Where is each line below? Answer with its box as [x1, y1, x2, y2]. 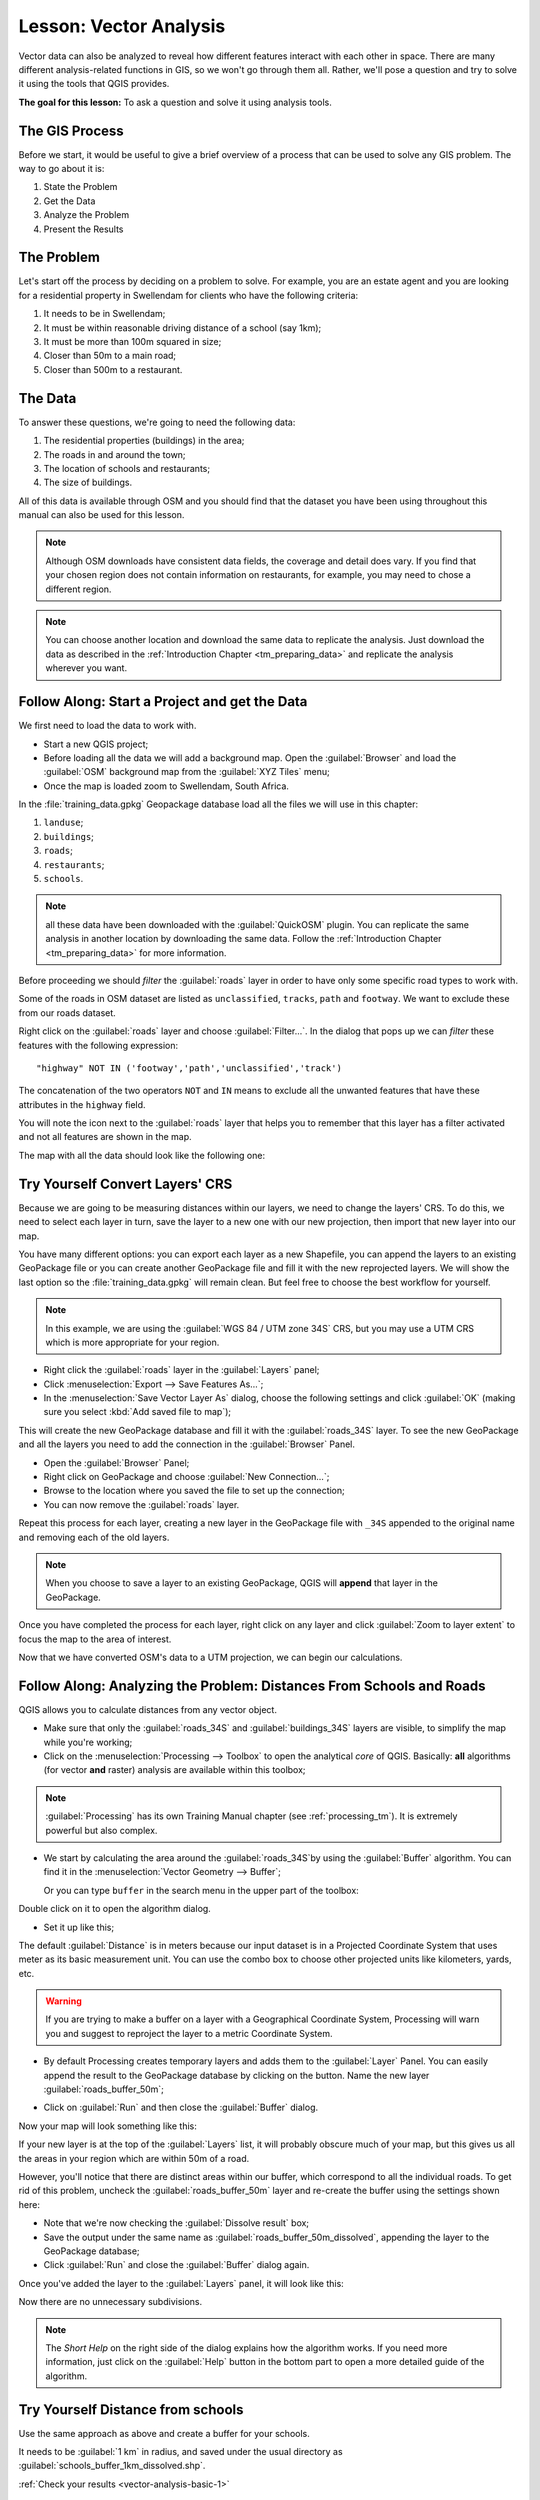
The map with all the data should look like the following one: [18, 1149, 265, 1161]
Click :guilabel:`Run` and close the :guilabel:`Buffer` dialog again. [43, 2259, 310, 2271]
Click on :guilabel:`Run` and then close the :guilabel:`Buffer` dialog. [43, 2101, 319, 2114]
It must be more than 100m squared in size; [43, 336, 222, 348]
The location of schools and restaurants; [43, 462, 210, 474]
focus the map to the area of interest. [18, 1633, 172, 1645]
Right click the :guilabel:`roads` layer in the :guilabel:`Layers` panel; [43, 1364, 320, 1376]
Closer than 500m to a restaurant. [43, 363, 183, 375]
